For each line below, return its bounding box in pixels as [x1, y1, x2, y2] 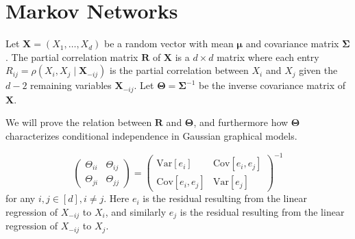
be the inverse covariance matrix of [198, 78, 346, 92]
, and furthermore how [193, 115, 289, 129]
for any [5, 191, 36, 205]
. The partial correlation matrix [5, 49, 138, 64]
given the [299, 63, 338, 77]
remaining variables [30, 78, 112, 92]
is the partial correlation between [109, 63, 249, 77]
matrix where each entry [217, 49, 319, 64]
